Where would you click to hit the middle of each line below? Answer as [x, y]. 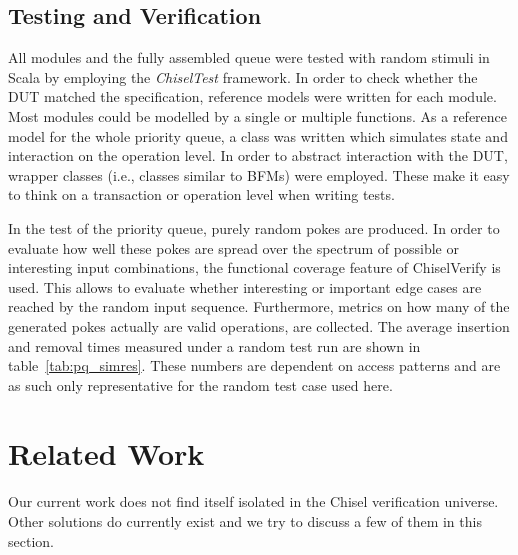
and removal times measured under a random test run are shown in [214, 345]
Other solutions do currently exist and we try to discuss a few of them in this [245, 521]
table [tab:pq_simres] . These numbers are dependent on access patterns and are [254, 365]
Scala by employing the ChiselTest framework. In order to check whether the [243, 76]
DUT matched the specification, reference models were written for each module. [252, 96]
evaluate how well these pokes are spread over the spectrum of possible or [233, 247]
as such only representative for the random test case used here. [200, 384]
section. [31, 540]
